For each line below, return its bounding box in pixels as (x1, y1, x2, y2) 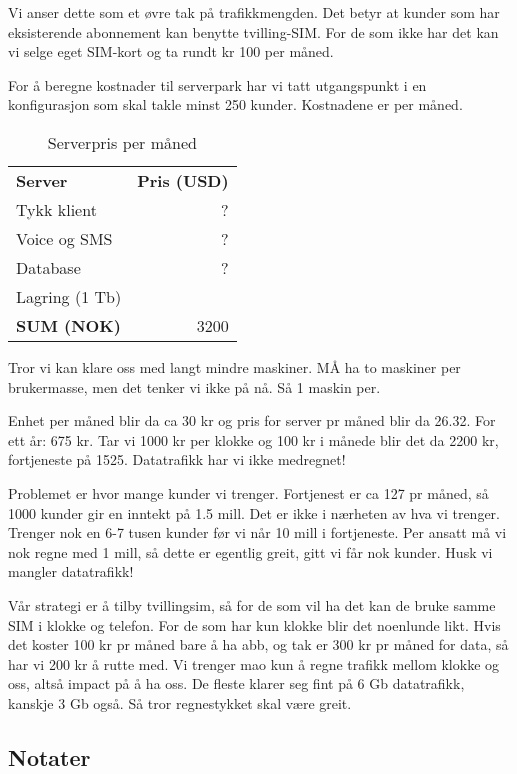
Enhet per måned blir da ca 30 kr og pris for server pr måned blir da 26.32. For (8, 410, 496, 431)
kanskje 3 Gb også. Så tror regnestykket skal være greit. (8, 692, 352, 713)
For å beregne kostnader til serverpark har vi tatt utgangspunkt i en (8, 74, 427, 95)
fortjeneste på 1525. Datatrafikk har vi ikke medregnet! (8, 449, 346, 470)
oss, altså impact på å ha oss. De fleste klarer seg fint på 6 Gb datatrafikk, (8, 673, 465, 694)
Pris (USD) (137, 168, 229, 192)
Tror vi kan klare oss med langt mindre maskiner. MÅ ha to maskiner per (8, 356, 461, 377)
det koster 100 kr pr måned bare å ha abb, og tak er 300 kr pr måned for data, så (8, 634, 509, 655)
